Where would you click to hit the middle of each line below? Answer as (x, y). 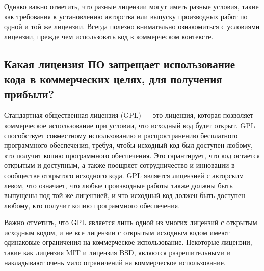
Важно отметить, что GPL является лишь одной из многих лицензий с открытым (131, 222)
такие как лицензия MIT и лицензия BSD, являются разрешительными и (117, 252)
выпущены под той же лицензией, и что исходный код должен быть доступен (125, 195)
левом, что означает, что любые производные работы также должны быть (118, 185)
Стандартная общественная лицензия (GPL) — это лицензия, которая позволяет (129, 115)
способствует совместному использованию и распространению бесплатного (121, 135)
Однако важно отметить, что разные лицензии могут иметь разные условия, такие (131, 6)
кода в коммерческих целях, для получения (113, 79)
